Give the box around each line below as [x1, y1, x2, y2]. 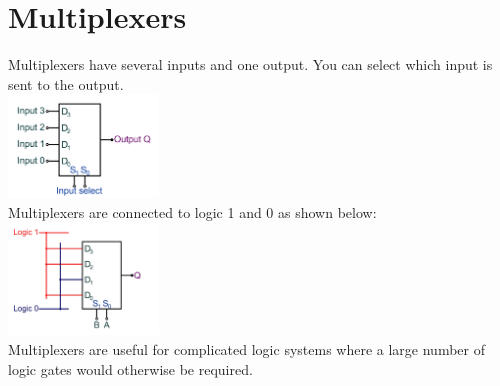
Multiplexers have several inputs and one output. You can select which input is [8, 54, 493, 75]
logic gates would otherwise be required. [8, 358, 253, 379]
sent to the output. [8, 73, 124, 94]
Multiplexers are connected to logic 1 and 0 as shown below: [8, 201, 377, 222]
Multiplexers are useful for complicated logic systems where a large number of [8, 339, 485, 360]
